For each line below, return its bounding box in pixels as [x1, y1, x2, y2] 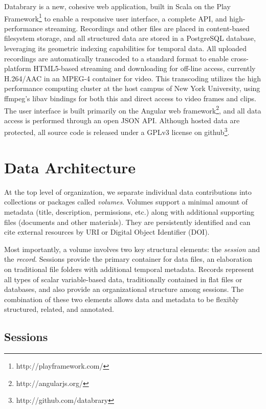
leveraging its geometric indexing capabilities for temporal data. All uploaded [4, 43, 247, 54]
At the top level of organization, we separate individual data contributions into [4, 186, 252, 197]
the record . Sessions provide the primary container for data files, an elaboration [4, 254, 252, 264]
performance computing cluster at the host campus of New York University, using [4, 83, 260, 94]
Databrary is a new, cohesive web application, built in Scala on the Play [4, 1, 231, 11]
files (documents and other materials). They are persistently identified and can [4, 216, 251, 227]
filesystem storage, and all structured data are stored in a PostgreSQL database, [4, 33, 256, 43]
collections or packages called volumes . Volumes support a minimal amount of [4, 196, 248, 207]
